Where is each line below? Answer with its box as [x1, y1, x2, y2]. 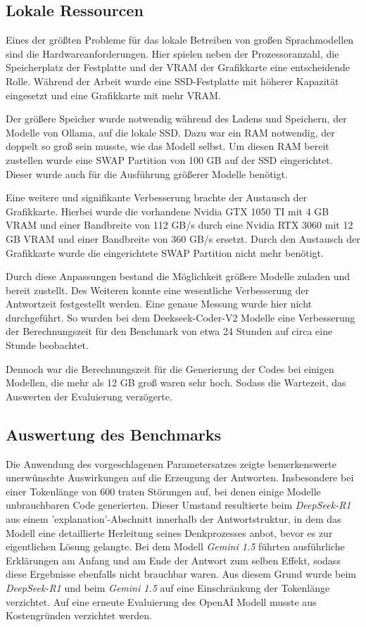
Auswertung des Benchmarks [6, 423, 221, 445]
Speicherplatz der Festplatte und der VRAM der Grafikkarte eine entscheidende [6, 60, 350, 75]
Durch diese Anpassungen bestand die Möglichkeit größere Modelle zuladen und [6, 269, 351, 284]
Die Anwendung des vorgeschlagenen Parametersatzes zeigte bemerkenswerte [6, 456, 336, 471]
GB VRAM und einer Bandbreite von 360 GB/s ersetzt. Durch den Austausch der [6, 231, 360, 246]
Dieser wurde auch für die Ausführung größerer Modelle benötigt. [6, 166, 288, 181]
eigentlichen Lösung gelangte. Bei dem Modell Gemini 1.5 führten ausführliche [6, 539, 345, 554]
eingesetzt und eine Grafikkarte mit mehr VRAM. [6, 87, 221, 102]
